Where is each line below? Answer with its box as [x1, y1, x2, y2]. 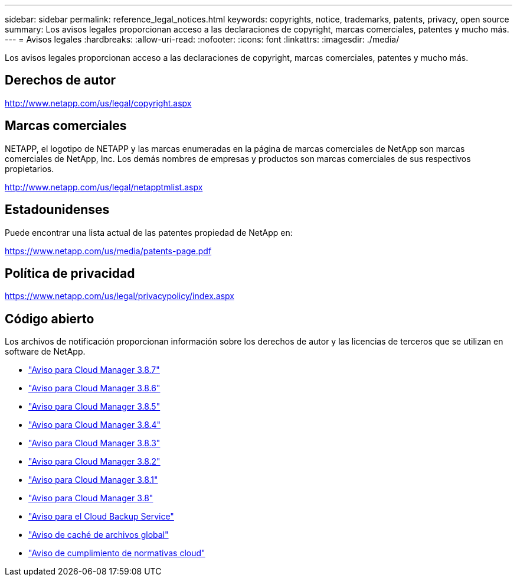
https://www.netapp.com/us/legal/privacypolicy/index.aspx [5, 291, 234, 301]
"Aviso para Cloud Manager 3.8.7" [28, 365, 160, 375]
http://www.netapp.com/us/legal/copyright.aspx [5, 98, 192, 108]
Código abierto [5, 311, 94, 326]
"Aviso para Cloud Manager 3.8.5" [28, 401, 161, 412]
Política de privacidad [5, 265, 135, 281]
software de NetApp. [5, 346, 86, 357]
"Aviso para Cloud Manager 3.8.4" [28, 420, 161, 430]
